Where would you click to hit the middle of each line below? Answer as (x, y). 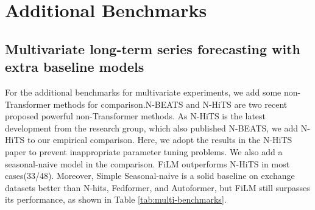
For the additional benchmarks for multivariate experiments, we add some (143, 92)
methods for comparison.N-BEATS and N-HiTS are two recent (170, 104)
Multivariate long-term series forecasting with (153, 48)
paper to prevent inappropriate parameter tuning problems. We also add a (144, 151)
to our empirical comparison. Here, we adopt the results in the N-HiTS (160, 140)
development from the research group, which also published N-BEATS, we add (152, 128)
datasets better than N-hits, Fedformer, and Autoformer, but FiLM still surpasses (157, 187)
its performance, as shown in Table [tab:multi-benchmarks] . (116, 199)
